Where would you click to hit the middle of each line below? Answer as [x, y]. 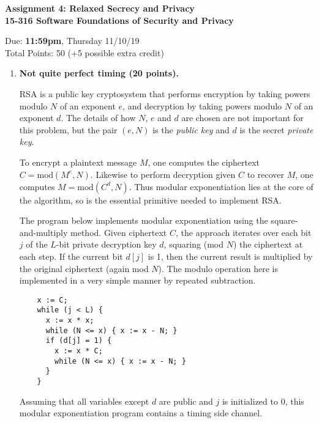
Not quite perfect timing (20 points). [99, 73]
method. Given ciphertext [119, 232]
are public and [186, 401]
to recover [265, 174]
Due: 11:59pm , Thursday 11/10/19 [72, 41]
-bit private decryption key [106, 244]
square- [284, 220]
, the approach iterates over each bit [243, 232]
